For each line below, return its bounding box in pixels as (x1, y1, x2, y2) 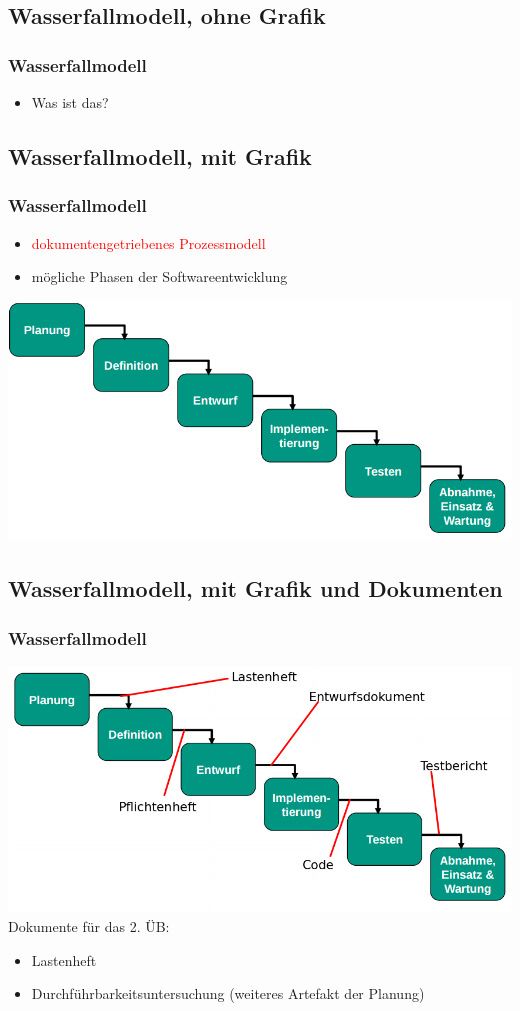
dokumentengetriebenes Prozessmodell (31, 232, 266, 253)
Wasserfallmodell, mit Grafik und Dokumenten (8, 573, 503, 604)
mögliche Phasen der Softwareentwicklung (31, 266, 288, 287)
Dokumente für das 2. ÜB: (8, 915, 170, 936)
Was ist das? (31, 92, 109, 112)
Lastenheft (31, 949, 97, 970)
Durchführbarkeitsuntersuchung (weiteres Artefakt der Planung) (31, 983, 425, 1004)
